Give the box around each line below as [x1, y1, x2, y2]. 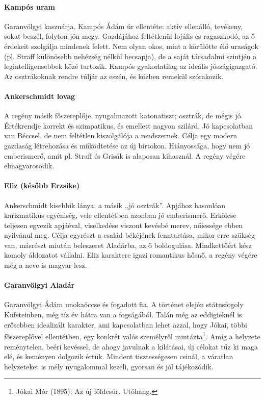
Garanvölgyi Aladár [4, 280, 75, 290]
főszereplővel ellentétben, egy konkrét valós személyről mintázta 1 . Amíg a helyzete [4, 330, 260, 341]
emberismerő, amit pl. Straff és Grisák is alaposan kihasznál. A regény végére [4, 150, 246, 161]
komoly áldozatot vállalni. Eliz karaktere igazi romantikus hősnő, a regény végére [4, 249, 257, 260]
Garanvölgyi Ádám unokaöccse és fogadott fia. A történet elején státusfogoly [4, 299, 244, 310]
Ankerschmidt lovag [4, 90, 75, 101]
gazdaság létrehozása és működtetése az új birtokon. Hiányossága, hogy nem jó [4, 140, 250, 151]
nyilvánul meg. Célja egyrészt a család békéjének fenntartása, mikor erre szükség [4, 230, 255, 240]
